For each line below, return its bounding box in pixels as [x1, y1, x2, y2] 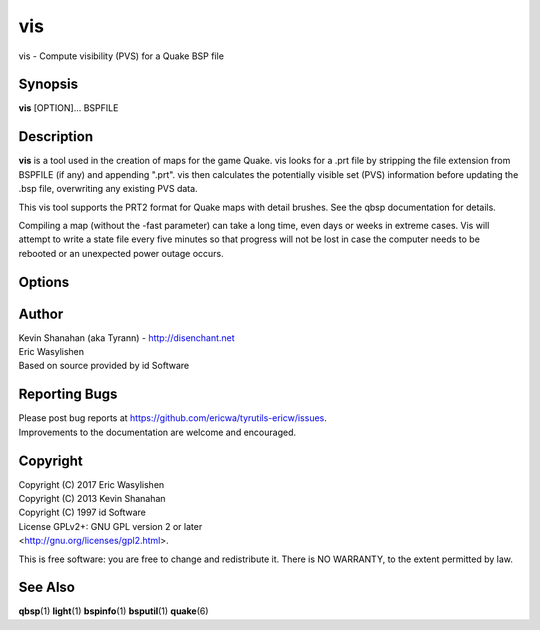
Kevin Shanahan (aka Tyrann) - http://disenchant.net [18, 331, 235, 344]
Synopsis [18, 76, 79, 93]
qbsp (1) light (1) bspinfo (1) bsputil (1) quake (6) [18, 605, 209, 617]
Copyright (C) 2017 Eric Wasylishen [18, 478, 165, 490]
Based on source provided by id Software [18, 360, 190, 372]
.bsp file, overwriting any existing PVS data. [18, 183, 199, 195]
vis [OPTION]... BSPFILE [18, 102, 119, 114]
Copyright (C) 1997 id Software [18, 506, 147, 519]
